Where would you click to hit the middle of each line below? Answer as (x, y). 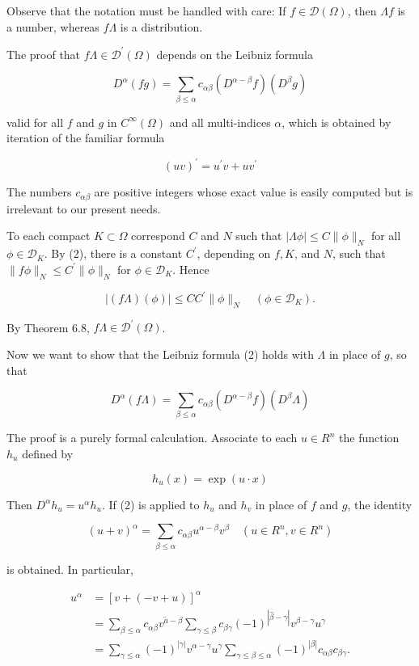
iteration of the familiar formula (86, 138)
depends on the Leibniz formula (235, 54)
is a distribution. (161, 26)
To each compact (49, 236)
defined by (48, 454)
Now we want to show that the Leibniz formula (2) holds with (160, 354)
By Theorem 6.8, (48, 327)
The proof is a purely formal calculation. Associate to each (152, 438)
